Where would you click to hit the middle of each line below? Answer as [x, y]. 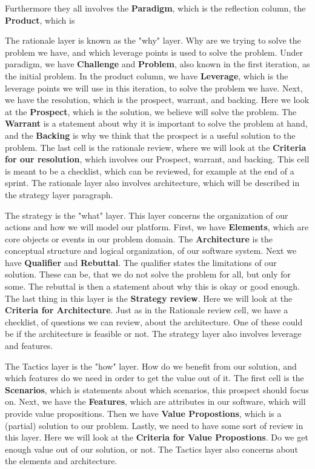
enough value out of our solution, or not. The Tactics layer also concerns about [151, 449]
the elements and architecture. [61, 461]
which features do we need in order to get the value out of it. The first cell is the [154, 378]
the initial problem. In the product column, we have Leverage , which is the [147, 75]
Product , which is [40, 20]
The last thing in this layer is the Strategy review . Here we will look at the [149, 298]
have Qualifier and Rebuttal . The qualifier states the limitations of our [141, 262]
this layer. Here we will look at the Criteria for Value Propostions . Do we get [157, 437]
